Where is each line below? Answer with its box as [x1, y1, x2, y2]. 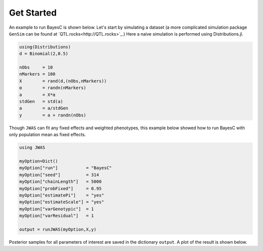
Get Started [9, 7, 57, 18]
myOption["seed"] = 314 [19, 172, 99, 177]
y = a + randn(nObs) [19, 112, 86, 118]
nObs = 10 [19, 65, 53, 70]
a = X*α [19, 92, 56, 97]
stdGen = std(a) [19, 99, 63, 104]
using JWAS [19, 145, 45, 151]
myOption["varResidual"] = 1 [19, 213, 94, 219]
